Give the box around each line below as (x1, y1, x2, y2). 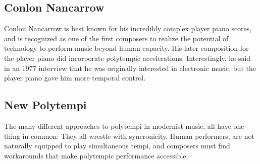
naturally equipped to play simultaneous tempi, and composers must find (4, 140, 230, 151)
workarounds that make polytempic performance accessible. (4, 150, 188, 160)
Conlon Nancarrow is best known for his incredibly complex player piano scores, (4, 23, 252, 34)
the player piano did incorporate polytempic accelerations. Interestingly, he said (4, 52, 251, 63)
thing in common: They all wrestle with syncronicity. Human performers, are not (4, 130, 254, 141)
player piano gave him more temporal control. (4, 72, 146, 83)
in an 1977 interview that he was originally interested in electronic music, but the (4, 62, 256, 73)
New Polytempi (4, 97, 87, 113)
